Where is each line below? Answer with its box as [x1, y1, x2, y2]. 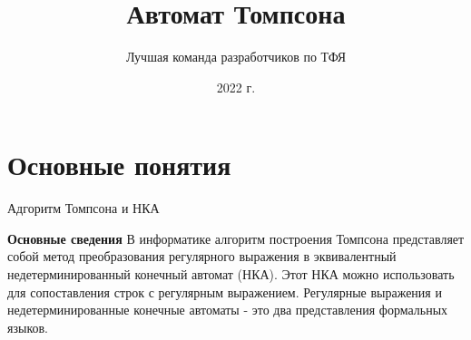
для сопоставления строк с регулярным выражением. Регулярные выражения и [7, 282, 442, 301]
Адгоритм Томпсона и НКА [7, 199, 160, 218]
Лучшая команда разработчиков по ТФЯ [125, 47, 347, 66]
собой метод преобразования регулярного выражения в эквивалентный [7, 247, 397, 266]
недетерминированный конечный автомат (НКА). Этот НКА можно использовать [7, 265, 455, 284]
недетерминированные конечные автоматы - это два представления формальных [7, 300, 448, 319]
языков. [7, 317, 48, 336]
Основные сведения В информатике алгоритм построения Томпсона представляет [7, 228, 465, 248]
